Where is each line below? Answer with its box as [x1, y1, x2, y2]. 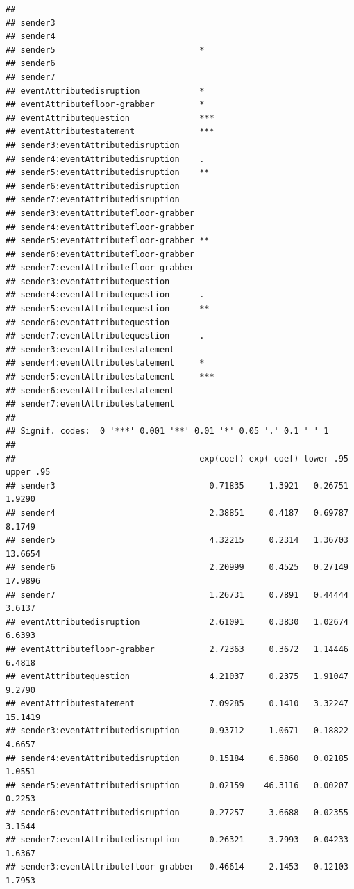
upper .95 [6, 467, 51, 478]
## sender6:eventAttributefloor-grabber [6, 249, 195, 259]
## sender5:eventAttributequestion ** [6, 304, 210, 314]
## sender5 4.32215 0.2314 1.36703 [6, 535, 348, 546]
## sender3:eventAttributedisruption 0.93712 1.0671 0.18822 [6, 726, 348, 736]
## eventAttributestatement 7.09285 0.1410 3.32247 [6, 699, 348, 709]
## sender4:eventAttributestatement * [6, 358, 205, 368]
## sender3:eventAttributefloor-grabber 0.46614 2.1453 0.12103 [6, 862, 348, 872]
